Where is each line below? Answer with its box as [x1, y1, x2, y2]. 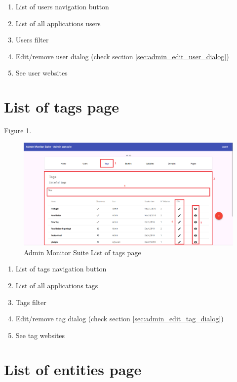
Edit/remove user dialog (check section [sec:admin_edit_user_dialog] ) [15, 51, 229, 61]
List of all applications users [15, 18, 101, 28]
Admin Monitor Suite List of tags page [24, 247, 141, 257]
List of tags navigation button [15, 264, 107, 274]
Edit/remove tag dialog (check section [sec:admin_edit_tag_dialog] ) [15, 313, 224, 324]
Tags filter [15, 297, 46, 307]
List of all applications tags [15, 280, 98, 290]
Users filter [15, 35, 49, 45]
